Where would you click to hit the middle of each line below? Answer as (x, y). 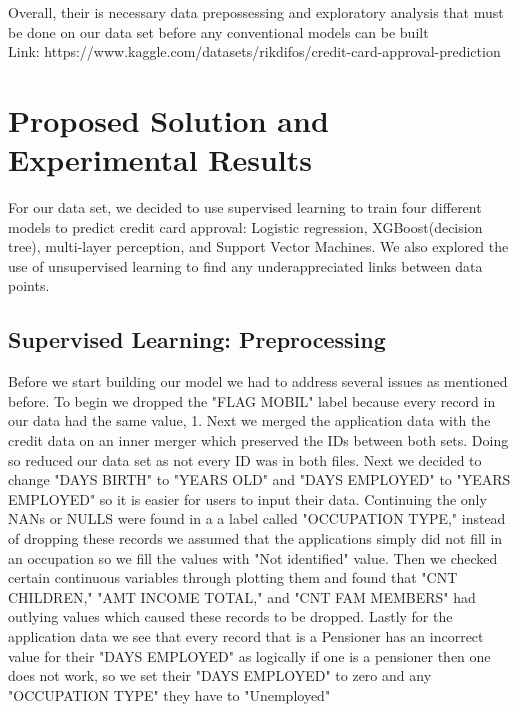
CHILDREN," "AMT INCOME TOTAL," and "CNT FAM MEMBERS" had (242, 596)
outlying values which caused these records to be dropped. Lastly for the (230, 616)
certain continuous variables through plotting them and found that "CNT (233, 577)
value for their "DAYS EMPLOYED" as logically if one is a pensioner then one (249, 655)
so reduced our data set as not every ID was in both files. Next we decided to (245, 459)
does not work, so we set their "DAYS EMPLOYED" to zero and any (220, 675)
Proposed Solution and (168, 119)
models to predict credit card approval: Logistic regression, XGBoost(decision (245, 226)
